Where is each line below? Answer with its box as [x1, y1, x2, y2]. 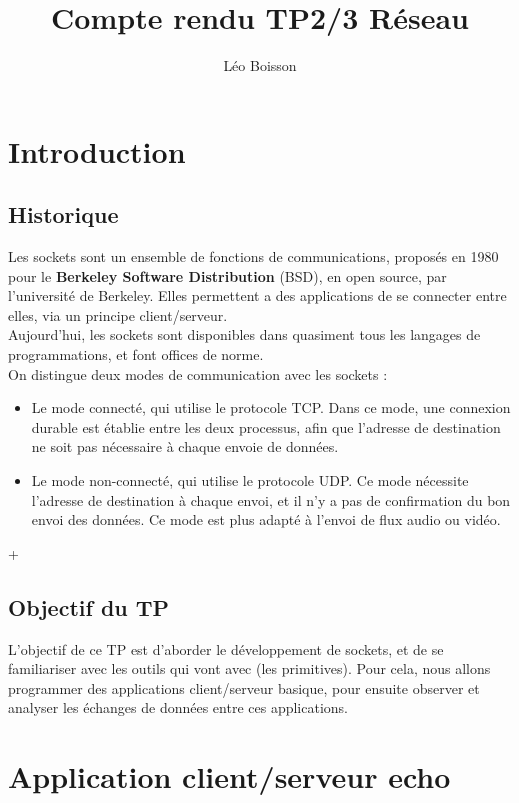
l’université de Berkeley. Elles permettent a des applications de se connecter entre [8, 285, 507, 306]
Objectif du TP [8, 591, 170, 622]
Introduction [8, 130, 186, 171]
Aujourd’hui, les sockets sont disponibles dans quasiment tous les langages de [8, 324, 481, 345]
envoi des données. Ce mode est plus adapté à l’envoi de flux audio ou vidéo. [31, 509, 501, 530]
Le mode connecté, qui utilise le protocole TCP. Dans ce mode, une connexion [31, 397, 511, 418]
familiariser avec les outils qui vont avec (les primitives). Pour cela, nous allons [8, 658, 491, 679]
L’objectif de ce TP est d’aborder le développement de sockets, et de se [8, 638, 444, 659]
